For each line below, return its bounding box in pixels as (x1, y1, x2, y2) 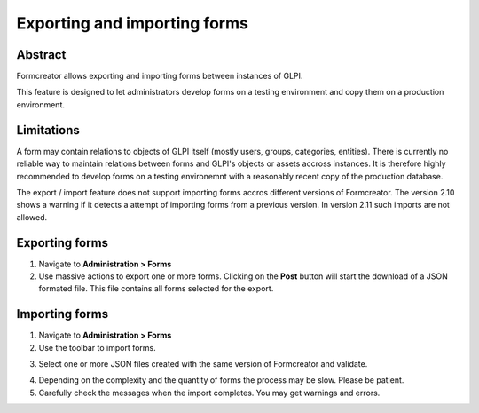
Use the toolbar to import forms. (38, 342, 157, 353)
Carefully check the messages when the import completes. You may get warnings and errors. (38, 387, 381, 398)
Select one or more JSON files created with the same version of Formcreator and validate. (38, 359, 368, 369)
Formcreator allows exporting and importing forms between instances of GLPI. (16, 71, 303, 82)
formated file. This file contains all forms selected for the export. (38, 283, 274, 294)
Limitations (16, 123, 80, 138)
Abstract (16, 47, 67, 62)
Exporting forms (16, 235, 109, 250)
